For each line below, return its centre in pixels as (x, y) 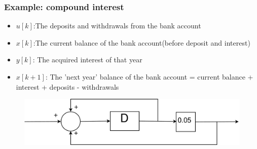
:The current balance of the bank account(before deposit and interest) (142, 42)
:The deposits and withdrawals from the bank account (117, 26)
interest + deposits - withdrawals (67, 86)
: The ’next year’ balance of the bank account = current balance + (149, 77)
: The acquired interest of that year (87, 60)
